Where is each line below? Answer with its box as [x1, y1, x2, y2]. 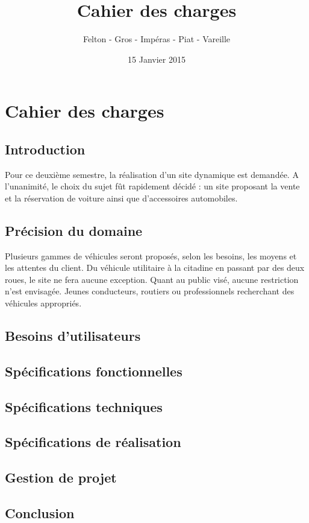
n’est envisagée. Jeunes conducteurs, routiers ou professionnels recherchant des [5, 285, 295, 297]
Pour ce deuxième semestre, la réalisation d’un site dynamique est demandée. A [5, 168, 299, 180]
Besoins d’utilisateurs [5, 326, 141, 345]
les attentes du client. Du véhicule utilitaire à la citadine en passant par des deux [5, 261, 305, 274]
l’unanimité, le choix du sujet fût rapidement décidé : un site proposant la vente [5, 180, 300, 192]
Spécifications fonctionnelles [5, 361, 183, 380]
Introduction [5, 139, 86, 158]
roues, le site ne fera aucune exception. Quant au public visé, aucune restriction [5, 273, 299, 285]
